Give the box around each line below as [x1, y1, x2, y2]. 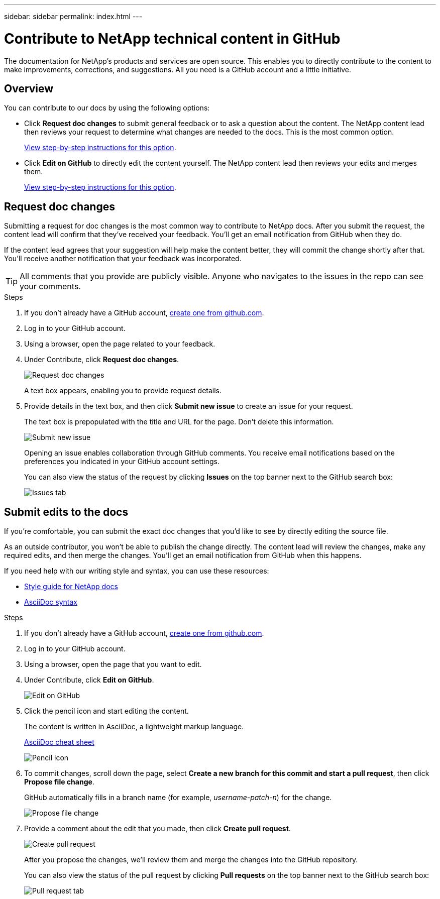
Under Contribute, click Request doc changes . [24, 355, 179, 364]
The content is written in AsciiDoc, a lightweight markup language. [24, 722, 244, 731]
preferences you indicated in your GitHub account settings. [24, 457, 219, 466]
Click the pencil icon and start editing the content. [24, 707, 189, 716]
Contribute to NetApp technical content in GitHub [4, 30, 341, 47]
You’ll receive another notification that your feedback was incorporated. [4, 254, 242, 263]
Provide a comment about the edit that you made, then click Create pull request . [24, 824, 291, 833]
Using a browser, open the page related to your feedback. [24, 340, 215, 349]
